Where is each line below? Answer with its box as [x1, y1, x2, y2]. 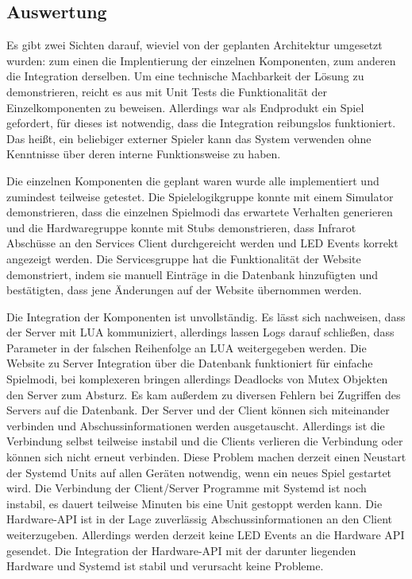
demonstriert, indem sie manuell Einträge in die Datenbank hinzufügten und [6, 266, 379, 282]
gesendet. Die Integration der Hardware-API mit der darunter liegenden [6, 542, 356, 558]
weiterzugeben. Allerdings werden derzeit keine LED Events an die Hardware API [6, 527, 405, 543]
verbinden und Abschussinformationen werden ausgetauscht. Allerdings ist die [6, 417, 385, 433]
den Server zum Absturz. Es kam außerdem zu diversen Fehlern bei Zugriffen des [6, 386, 401, 402]
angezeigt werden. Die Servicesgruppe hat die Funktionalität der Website [6, 250, 361, 266]
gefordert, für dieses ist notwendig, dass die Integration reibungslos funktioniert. [6, 115, 396, 131]
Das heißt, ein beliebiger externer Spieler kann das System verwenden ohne [6, 130, 372, 146]
